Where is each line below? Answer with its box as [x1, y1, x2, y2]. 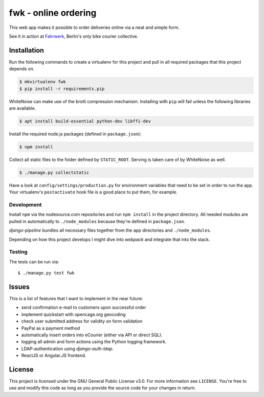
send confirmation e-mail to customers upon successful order [21, 304, 146, 310]
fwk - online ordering [9, 7, 97, 18]
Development [9, 201, 42, 208]
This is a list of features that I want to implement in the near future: [9, 296, 143, 302]
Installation [9, 46, 44, 54]
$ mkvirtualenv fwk [19, 79, 66, 85]
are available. [9, 105, 36, 111]
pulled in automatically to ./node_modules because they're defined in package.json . [9, 218, 185, 224]
